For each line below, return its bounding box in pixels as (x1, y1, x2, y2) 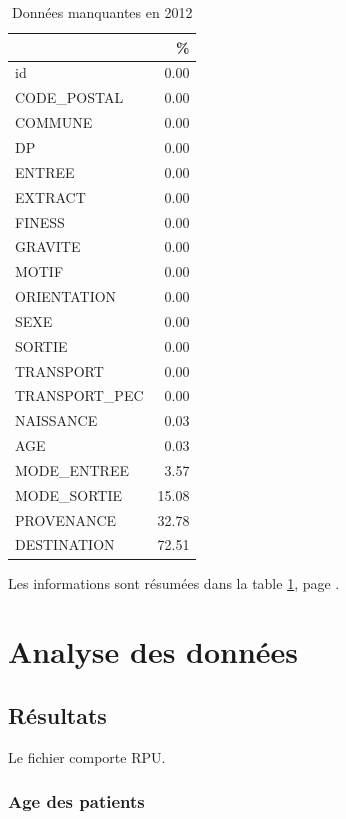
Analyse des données (8, 631, 299, 672)
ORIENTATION (15, 286, 117, 307)
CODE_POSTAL (15, 87, 124, 108)
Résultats (8, 699, 107, 730)
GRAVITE (15, 236, 81, 257)
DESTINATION (15, 534, 115, 555)
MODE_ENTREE (15, 459, 129, 480)
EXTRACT (15, 186, 86, 207)
